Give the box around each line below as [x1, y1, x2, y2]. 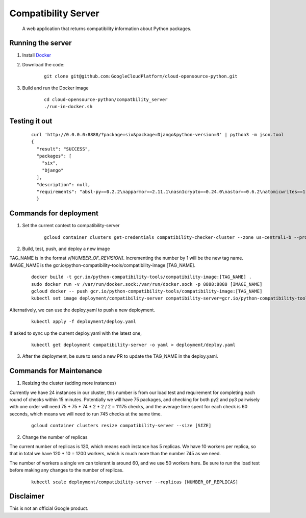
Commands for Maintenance [9, 366, 103, 375]
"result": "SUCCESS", [36, 146, 91, 152]
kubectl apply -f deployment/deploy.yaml [31, 319, 136, 325]
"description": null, [36, 182, 91, 187]
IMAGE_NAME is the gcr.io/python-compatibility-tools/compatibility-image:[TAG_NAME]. [9, 262, 196, 268]
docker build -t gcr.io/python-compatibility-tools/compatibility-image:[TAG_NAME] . [31, 274, 252, 280]
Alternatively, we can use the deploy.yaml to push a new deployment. [9, 307, 156, 313]
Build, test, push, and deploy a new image [22, 245, 110, 252]
